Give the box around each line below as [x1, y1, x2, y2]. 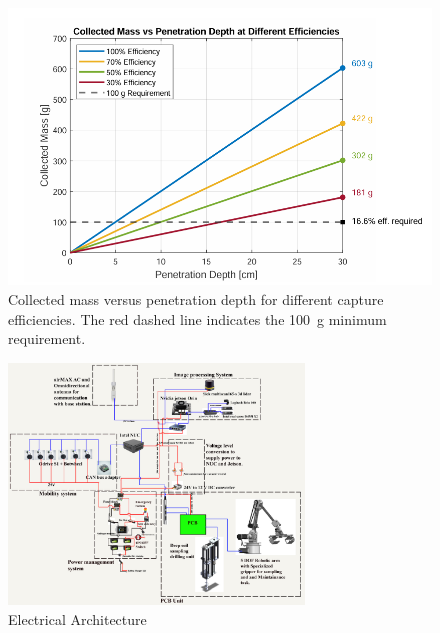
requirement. [8, 328, 86, 349]
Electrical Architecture [8, 608, 147, 629]
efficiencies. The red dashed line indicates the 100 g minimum [8, 308, 387, 329]
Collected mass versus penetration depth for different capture [8, 289, 384, 310]
